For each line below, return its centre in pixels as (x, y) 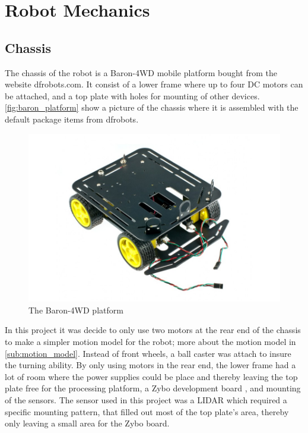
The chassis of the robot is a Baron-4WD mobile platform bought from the (141, 72)
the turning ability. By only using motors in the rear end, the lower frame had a (150, 365)
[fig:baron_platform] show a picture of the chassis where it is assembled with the (152, 107)
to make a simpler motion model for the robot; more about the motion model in (150, 341)
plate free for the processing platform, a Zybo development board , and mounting (153, 388)
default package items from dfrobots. (72, 119)
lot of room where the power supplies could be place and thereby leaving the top (151, 376)
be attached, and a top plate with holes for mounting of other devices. (132, 95)
